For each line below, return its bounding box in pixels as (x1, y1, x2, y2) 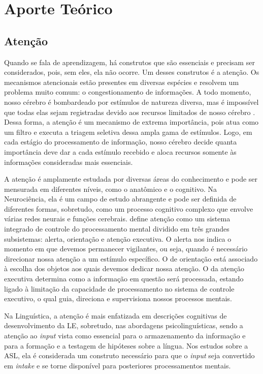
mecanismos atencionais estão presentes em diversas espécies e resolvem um (4, 76, 239, 87)
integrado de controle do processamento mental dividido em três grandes (4, 223, 229, 234)
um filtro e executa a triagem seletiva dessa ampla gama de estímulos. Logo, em (4, 126, 252, 137)
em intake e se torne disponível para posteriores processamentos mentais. (4, 360, 231, 370)
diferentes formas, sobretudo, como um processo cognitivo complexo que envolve (4, 203, 253, 214)
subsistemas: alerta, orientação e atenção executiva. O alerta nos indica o (4, 233, 232, 244)
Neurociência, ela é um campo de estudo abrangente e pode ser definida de (4, 193, 237, 204)
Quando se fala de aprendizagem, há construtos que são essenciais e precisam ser (4, 56, 255, 67)
